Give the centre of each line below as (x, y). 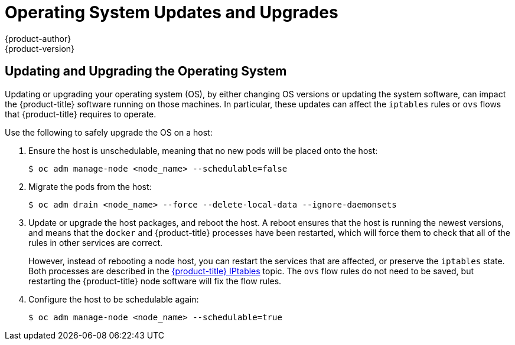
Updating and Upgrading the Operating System (146, 71)
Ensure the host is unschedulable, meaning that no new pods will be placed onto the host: (203, 150)
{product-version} (40, 48)
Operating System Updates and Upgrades (172, 12)
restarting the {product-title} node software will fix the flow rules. (155, 281)
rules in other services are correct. (96, 242)
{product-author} (38, 38)
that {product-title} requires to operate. (81, 114)
